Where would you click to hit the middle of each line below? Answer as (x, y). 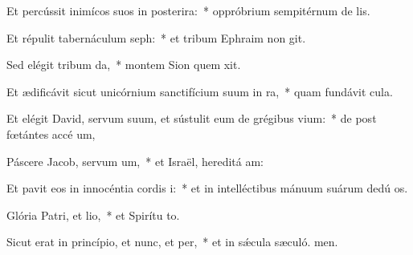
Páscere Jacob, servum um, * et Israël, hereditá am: (135, 161)
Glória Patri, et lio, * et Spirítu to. (93, 215)
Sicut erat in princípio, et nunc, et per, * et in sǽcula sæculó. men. (172, 242)
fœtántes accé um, (51, 134)
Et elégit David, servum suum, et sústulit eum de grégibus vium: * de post (192, 118)
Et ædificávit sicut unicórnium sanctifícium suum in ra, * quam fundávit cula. (200, 91)
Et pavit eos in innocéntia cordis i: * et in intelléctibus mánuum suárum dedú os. (207, 188)
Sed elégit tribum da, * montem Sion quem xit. (124, 65)
